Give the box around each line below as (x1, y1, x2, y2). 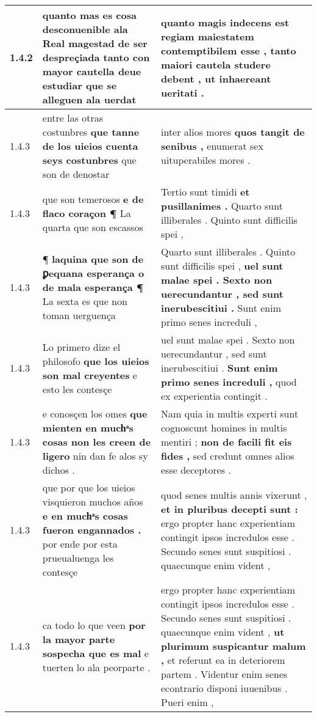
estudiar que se (42, 78, 117, 92)
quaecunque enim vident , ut (161, 625, 285, 639)
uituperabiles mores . (161, 153, 251, 167)
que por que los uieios (42, 480, 135, 495)
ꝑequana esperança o (42, 265, 144, 280)
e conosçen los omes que (42, 406, 148, 421)
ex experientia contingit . (161, 389, 268, 403)
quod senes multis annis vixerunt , (161, 487, 307, 502)
